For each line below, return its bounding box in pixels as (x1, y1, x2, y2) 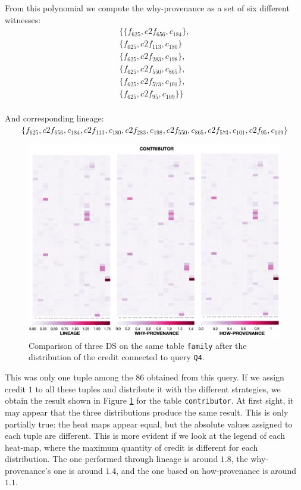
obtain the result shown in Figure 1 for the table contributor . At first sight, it (5, 394, 294, 407)
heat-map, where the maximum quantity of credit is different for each (5, 441, 258, 453)
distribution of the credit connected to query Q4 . (29, 351, 205, 363)
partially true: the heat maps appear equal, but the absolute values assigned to (5, 417, 293, 430)
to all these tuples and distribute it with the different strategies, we (35, 382, 281, 395)
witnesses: (5, 13, 41, 26)
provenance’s (5, 464, 51, 476)
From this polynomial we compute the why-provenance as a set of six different (5, 2, 290, 14)
